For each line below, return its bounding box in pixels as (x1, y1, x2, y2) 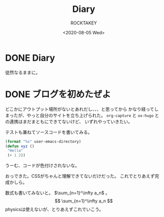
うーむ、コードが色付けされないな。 (5, 163, 80, 169)
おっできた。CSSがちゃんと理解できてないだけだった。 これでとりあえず (5, 173, 155, 179)
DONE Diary (5, 52, 55, 63)
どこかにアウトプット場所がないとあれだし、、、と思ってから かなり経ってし (5, 106, 159, 112)
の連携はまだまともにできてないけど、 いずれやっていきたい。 (5, 118, 133, 124)
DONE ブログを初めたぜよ (5, 89, 111, 100)
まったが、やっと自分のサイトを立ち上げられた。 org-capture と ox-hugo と (5, 112, 160, 118)
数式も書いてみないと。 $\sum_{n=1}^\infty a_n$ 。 (5, 190, 110, 196)
